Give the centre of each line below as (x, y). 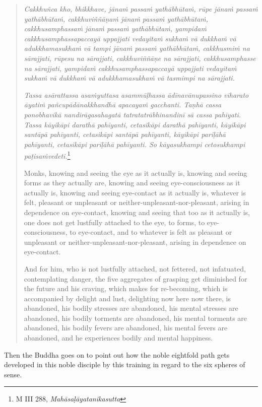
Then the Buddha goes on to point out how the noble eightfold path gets (117, 354)
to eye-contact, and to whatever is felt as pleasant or (151, 232)
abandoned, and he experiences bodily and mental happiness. (118, 338)
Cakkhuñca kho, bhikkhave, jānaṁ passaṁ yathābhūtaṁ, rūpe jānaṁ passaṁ (141, 9)
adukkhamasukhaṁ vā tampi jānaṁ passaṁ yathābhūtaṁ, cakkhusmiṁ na (137, 48)
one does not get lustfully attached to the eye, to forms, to (114, 222)
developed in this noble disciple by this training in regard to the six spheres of (125, 364)
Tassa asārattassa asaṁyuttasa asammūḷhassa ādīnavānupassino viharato (136, 94)
